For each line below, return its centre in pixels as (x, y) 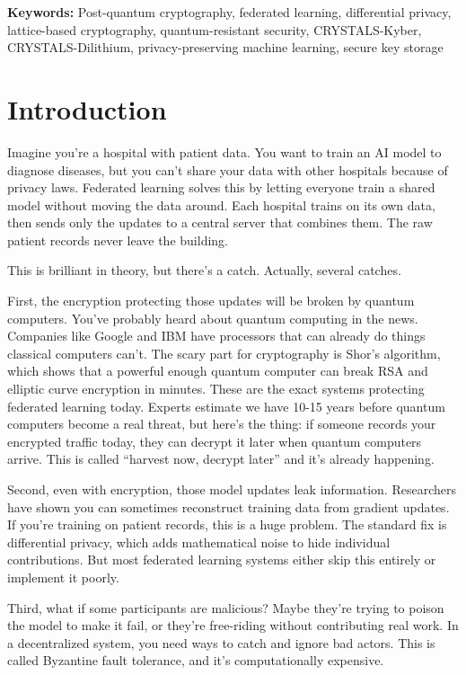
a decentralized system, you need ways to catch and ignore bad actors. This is (221, 642)
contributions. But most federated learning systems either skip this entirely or (222, 560)
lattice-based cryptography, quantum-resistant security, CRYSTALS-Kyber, (215, 29)
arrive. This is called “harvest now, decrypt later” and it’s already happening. (221, 459)
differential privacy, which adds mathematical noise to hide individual (199, 542)
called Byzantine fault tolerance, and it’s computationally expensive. (196, 660)
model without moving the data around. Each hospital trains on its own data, (221, 204)
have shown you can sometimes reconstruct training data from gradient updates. (229, 506)
